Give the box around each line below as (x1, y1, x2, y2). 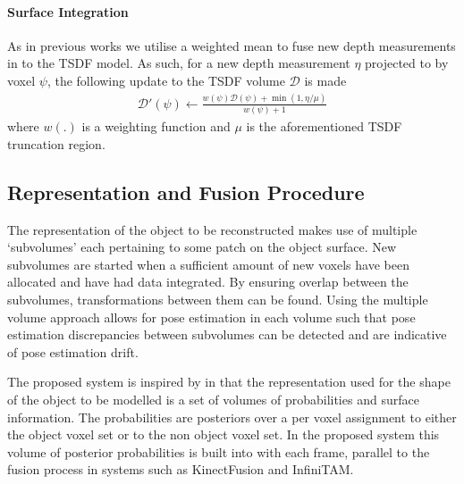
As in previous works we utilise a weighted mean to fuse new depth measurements (7, 36, 456, 54)
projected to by (365, 54, 449, 72)
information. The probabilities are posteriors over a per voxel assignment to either (7, 407, 457, 426)
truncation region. (7, 134, 105, 153)
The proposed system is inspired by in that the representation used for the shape (7, 372, 451, 391)
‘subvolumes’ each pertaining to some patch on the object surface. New (7, 238, 397, 256)
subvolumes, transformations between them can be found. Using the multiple (7, 290, 428, 308)
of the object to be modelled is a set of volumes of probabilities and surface (7, 389, 419, 408)
